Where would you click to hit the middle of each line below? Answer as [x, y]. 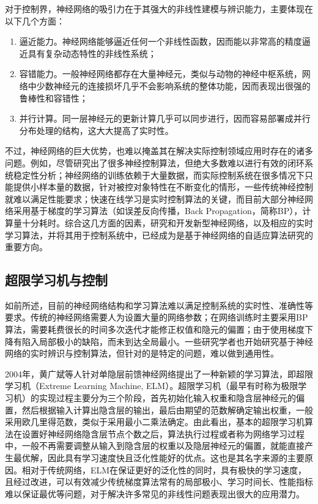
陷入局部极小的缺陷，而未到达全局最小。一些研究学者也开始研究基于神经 [167, 341]
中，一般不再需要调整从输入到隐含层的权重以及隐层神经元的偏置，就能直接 [155, 446]
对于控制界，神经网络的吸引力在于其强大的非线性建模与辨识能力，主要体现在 [159, 9]
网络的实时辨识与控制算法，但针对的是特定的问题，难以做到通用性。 [142, 353]
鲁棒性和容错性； [54, 98]
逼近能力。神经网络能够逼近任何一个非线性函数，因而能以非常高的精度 [161, 41]
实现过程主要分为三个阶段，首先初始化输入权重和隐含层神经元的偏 [172, 398]
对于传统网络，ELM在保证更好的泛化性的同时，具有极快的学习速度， [168, 469]
